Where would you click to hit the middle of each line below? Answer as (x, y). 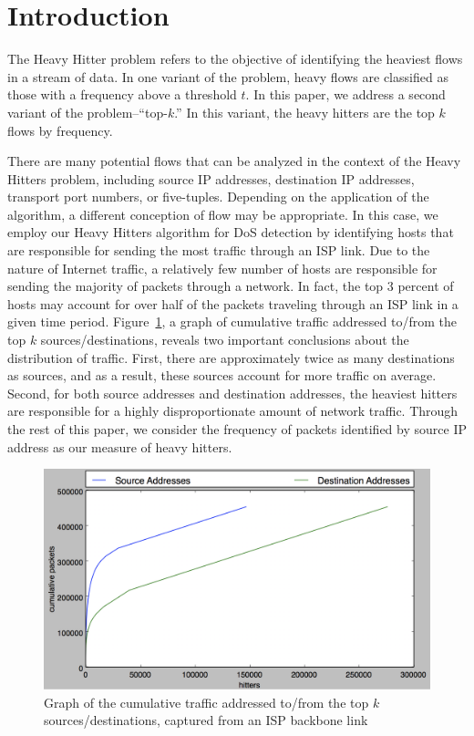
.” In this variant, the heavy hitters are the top (304, 112)
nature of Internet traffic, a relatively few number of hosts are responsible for (222, 268)
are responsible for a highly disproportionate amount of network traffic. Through (233, 411)
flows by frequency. (60, 130)
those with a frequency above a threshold (122, 94)
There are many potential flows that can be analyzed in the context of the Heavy (234, 161)
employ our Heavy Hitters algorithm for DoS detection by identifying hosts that (231, 232)
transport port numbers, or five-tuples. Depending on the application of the (218, 197)
